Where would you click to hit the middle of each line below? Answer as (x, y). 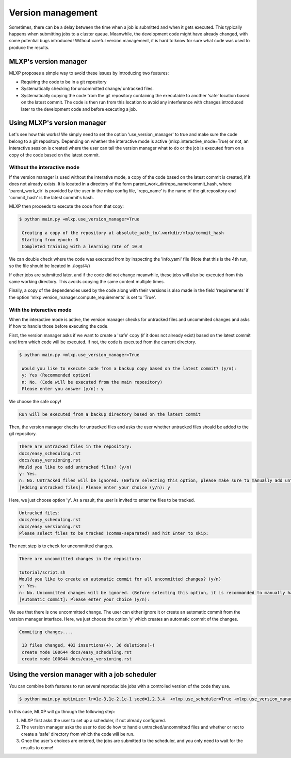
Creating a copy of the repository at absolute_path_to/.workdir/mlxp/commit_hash (123, 233)
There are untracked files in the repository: (75, 446)
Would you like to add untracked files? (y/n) (75, 467)
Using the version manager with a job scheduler (83, 674)
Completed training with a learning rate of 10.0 (82, 246)
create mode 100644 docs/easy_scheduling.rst (77, 652)
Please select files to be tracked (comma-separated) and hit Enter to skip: (114, 533)
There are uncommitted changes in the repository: (81, 559)
